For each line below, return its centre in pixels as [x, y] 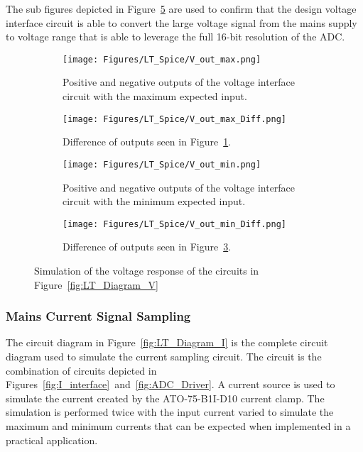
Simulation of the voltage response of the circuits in [147, 270]
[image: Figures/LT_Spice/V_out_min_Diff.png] [174, 224]
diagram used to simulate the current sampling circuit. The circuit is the [164, 356]
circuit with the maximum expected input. [155, 96]
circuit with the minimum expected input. [154, 201]
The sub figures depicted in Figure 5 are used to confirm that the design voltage [181, 9]
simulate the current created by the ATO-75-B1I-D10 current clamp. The [165, 398]
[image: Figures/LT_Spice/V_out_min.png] [162, 164]
